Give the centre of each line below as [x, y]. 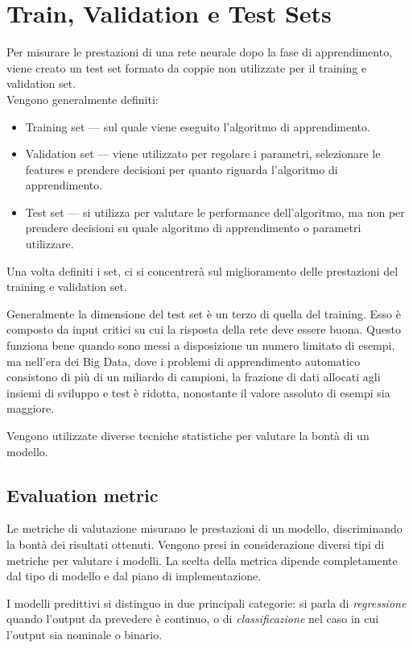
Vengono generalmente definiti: [83, 99]
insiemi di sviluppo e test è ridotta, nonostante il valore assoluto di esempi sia [198, 392]
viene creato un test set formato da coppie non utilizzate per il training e [187, 67]
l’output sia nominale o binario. [85, 634]
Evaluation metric [83, 494]
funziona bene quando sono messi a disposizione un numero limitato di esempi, [201, 345]
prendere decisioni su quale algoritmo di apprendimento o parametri [193, 228]
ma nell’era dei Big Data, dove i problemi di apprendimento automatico [184, 361]
